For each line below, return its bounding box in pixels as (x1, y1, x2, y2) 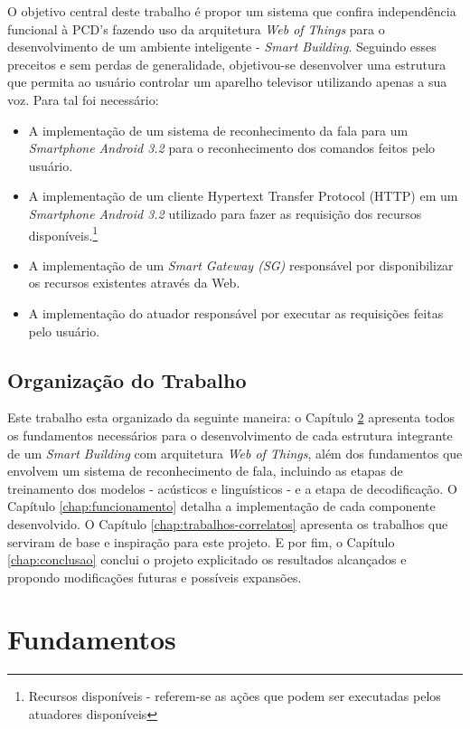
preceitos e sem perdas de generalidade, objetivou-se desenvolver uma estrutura (7, 54, 446, 73)
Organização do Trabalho (7, 365, 247, 393)
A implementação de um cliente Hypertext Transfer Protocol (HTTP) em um (28, 186, 458, 205)
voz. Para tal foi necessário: (7, 90, 159, 109)
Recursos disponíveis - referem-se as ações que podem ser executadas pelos (28, 686, 441, 705)
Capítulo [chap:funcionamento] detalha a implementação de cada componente (7, 497, 436, 516)
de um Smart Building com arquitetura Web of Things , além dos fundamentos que (7, 443, 463, 462)
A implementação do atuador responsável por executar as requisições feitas (28, 303, 444, 322)
